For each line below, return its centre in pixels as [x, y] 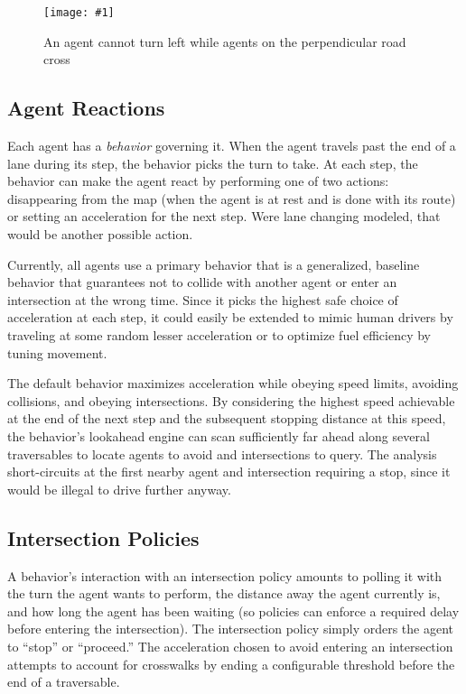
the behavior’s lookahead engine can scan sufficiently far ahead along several [219, 435]
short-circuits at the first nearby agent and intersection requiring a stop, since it [229, 472]
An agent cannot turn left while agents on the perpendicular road [225, 41]
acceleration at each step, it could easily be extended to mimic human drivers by [230, 317]
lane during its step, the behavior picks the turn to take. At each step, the [213, 163]
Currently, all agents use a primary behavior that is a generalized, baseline [214, 264]
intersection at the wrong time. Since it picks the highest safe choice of [203, 299]
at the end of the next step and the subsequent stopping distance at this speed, [227, 418]
